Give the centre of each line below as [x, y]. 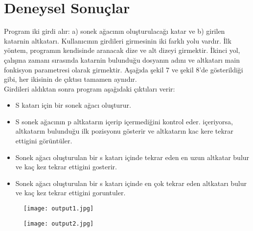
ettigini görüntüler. [44, 141]
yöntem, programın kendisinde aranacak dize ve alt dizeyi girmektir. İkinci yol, [122, 50]
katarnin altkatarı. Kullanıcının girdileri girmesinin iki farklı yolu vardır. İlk [118, 40]
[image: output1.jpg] [59, 209]
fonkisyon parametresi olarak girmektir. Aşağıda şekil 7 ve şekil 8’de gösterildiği [124, 69]
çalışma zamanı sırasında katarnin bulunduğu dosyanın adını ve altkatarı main [122, 59]
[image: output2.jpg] [59, 223]
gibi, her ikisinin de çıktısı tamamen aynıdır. [70, 79]
